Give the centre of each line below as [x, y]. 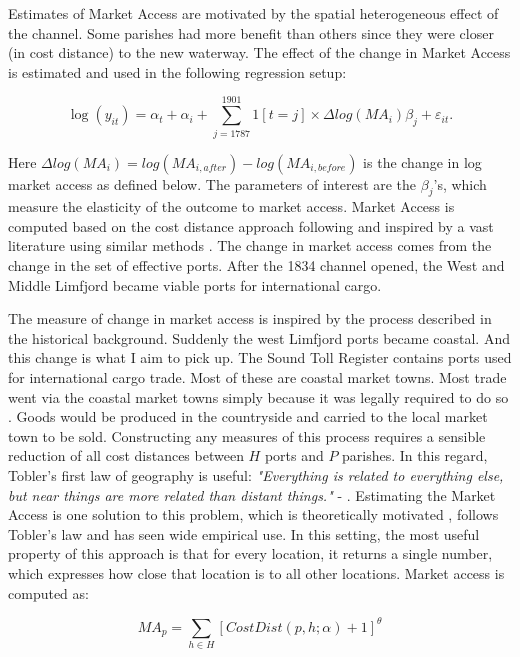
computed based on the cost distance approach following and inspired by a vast [251, 225]
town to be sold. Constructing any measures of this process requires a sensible [247, 435]
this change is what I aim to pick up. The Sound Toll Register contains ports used [260, 357]
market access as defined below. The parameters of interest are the [212, 183]
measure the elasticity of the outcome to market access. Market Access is [231, 206]
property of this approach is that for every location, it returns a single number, [250, 553]
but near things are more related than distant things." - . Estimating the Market [252, 494]
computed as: [48, 592]
